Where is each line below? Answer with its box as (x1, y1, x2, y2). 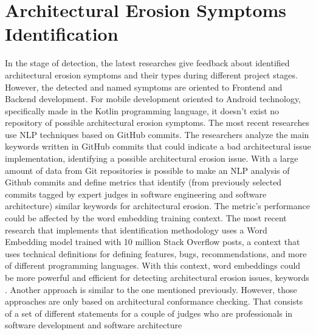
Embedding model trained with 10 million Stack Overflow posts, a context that (5, 235, 300, 248)
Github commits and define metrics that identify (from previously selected (5, 176, 282, 188)
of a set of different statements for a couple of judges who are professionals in (5, 306, 293, 319)
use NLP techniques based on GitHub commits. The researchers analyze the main (5, 128, 309, 140)
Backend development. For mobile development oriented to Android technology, (5, 92, 301, 105)
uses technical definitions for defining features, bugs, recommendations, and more (5, 247, 307, 260)
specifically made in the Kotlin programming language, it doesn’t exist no (5, 104, 280, 117)
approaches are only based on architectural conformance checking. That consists (5, 295, 303, 308)
